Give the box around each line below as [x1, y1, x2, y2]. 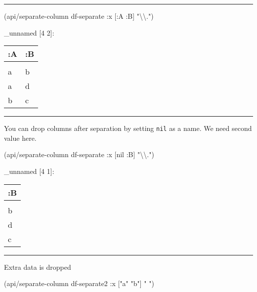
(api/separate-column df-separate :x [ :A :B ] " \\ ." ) [4, 11, 154, 21]
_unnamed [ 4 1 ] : [4, 166, 54, 176]
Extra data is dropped [4, 261, 71, 272]
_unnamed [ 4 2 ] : [4, 27, 54, 38]
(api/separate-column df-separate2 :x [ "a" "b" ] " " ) [4, 278, 154, 289]
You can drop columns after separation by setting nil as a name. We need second [4, 123, 252, 133]
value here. [4, 132, 37, 143]
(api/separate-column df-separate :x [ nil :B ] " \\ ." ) [4, 149, 154, 160]
